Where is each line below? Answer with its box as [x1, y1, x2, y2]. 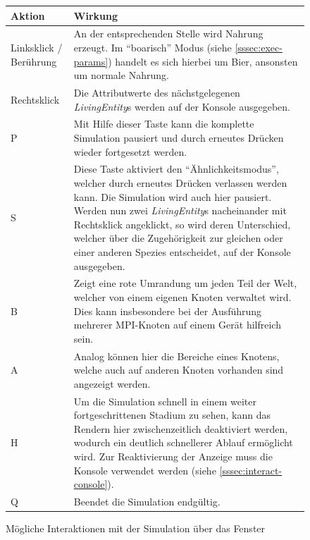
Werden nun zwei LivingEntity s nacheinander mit [73, 203, 287, 218]
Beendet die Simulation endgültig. [73, 494, 221, 509]
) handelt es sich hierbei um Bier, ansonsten [108, 54, 298, 68]
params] [73, 54, 108, 68]
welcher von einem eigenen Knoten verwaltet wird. [73, 290, 292, 305]
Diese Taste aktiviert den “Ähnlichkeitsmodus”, [73, 161, 279, 176]
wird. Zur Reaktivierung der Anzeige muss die [73, 449, 273, 464]
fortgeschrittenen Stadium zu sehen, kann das [73, 407, 271, 422]
